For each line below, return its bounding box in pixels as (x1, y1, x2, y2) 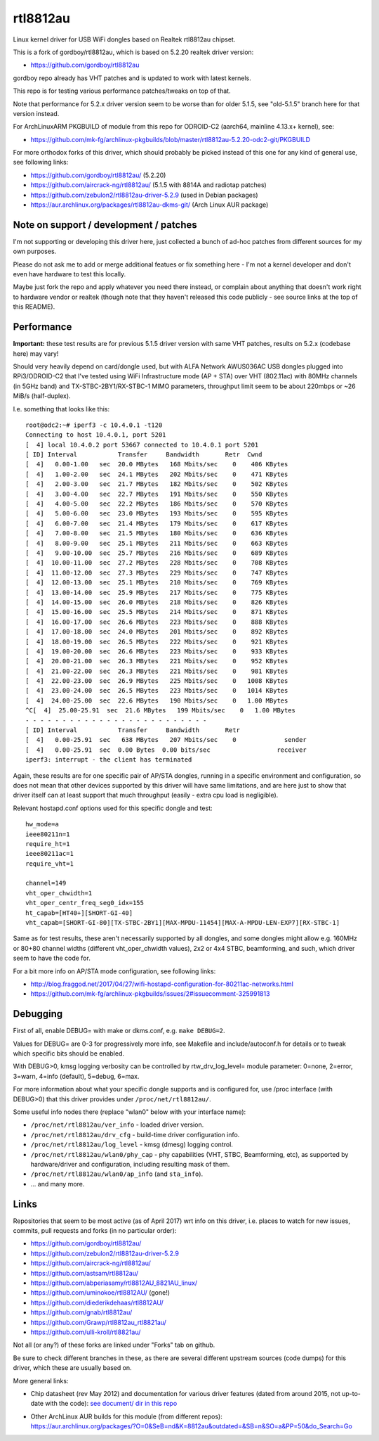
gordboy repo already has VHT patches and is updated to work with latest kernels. (13, 74, 252, 82)
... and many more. (30, 1179, 85, 1188)
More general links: (13, 1376, 69, 1385)
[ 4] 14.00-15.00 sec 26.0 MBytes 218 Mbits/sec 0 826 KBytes (25, 598, 288, 606)
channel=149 (25, 879, 67, 888)
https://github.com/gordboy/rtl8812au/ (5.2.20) (30, 171, 166, 179)
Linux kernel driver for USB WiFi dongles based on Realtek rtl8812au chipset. (13, 35, 236, 44)
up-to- (341, 1389, 361, 1397)
